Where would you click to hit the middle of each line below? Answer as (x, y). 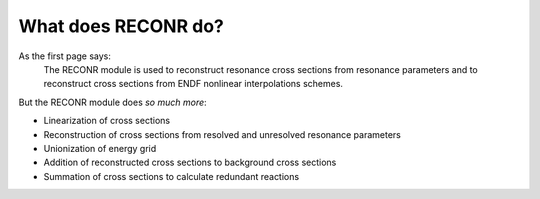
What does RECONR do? (121, 26)
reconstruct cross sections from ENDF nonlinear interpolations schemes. (193, 84)
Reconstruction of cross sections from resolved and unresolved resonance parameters (222, 134)
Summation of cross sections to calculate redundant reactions (171, 176)
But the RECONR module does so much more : (112, 102)
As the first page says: (65, 56)
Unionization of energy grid (100, 148)
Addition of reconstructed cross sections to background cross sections (190, 162)
